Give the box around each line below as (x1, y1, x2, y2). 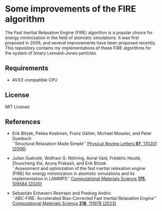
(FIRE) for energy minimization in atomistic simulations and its (12, 170, 135, 177)
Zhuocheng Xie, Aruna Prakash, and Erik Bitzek (12, 160, 106, 166)
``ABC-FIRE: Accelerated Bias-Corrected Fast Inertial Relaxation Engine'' (12, 196, 157, 201)
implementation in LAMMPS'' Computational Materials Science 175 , (12, 176, 147, 182)
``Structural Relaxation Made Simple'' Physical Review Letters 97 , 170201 (12, 141, 157, 147)
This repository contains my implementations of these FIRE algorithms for (5, 45, 151, 51)
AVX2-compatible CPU (12, 77, 58, 83)
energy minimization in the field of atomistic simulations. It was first (5, 35, 139, 41)
